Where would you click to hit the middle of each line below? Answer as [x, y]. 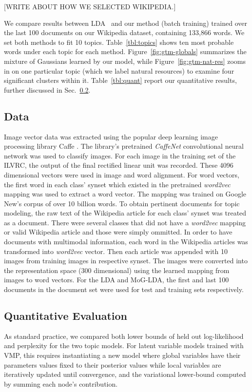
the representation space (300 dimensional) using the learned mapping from [117, 270]
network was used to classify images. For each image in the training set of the [120, 155]
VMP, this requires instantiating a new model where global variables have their [122, 355]
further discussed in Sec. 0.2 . [47, 89]
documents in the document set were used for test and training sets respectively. [124, 289]
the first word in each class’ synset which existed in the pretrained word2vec [117, 184]
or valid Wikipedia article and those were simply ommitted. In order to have [118, 232]
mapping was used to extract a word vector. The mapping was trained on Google [125, 194]
